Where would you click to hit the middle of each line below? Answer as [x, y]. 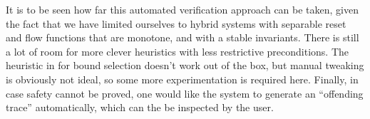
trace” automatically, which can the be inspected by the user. [140, 107]
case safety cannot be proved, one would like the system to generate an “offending [185, 93]
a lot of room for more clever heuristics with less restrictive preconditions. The [178, 51]
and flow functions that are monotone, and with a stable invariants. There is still [183, 37]
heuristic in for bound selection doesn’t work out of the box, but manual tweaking [185, 65]
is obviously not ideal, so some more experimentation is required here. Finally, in [182, 79]
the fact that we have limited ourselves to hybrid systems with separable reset [176, 23]
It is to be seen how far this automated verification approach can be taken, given [182, 9]
